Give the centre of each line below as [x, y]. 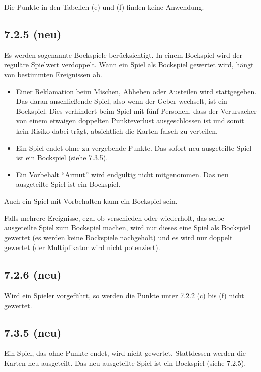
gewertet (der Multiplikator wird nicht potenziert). [82, 247]
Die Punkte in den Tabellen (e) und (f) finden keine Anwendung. [104, 7]
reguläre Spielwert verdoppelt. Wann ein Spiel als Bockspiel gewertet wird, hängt [129, 65]
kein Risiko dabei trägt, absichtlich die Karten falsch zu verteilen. [117, 130]
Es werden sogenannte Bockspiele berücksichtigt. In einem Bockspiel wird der [123, 54]
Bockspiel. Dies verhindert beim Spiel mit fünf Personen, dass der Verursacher [136, 111]
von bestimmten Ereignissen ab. [53, 74]
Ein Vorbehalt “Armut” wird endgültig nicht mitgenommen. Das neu [122, 174]
